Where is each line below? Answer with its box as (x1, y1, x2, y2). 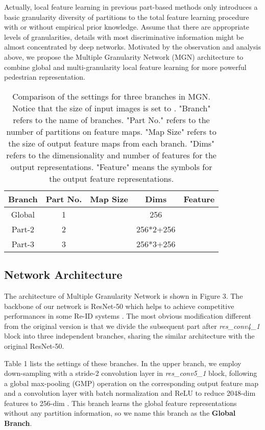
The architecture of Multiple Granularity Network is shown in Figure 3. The (4, 290, 243, 301)
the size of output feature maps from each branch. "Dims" (8, 137, 214, 149)
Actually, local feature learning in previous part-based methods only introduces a (4, 2, 258, 12)
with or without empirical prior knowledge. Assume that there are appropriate (4, 21, 249, 32)
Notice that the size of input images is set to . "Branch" (12, 102, 211, 114)
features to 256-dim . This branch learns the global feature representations (4, 397, 237, 408)
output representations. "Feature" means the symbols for (10, 160, 212, 173)
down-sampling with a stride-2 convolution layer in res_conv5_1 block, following (4, 368, 257, 378)
